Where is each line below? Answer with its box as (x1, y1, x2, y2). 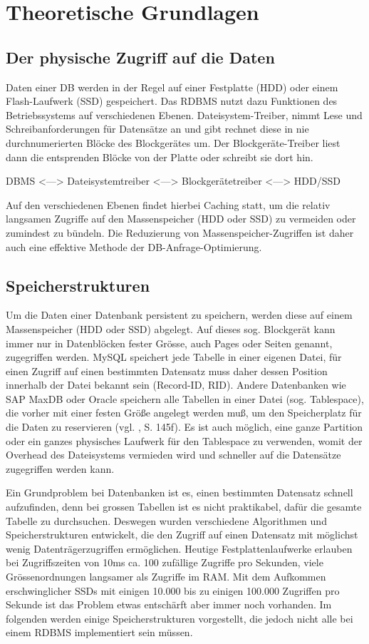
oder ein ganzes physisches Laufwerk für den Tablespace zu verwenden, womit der (6, 433, 363, 448)
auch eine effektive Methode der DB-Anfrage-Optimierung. (6, 239, 262, 254)
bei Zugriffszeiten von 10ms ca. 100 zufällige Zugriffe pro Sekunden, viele (6, 555, 323, 570)
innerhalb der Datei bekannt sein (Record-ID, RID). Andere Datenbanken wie (6, 377, 346, 392)
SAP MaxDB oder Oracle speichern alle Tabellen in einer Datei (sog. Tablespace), (6, 391, 364, 406)
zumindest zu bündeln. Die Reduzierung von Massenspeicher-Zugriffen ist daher (6, 225, 354, 240)
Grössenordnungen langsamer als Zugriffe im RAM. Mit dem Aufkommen (6, 569, 326, 583)
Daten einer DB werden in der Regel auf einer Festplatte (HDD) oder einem (6, 79, 338, 94)
